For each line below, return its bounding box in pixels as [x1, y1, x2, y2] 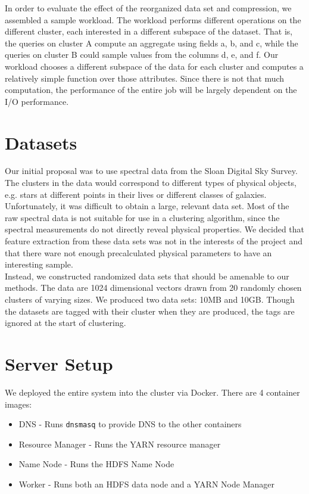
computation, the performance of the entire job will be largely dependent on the [5, 83, 297, 96]
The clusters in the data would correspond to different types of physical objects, [5, 176, 296, 189]
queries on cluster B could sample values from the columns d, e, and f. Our [5, 48, 279, 61]
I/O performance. [5, 95, 69, 107]
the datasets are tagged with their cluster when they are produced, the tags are [5, 305, 295, 317]
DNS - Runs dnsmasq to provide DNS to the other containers [18, 418, 242, 430]
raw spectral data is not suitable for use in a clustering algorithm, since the [5, 211, 280, 223]
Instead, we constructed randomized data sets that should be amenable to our [5, 269, 289, 282]
